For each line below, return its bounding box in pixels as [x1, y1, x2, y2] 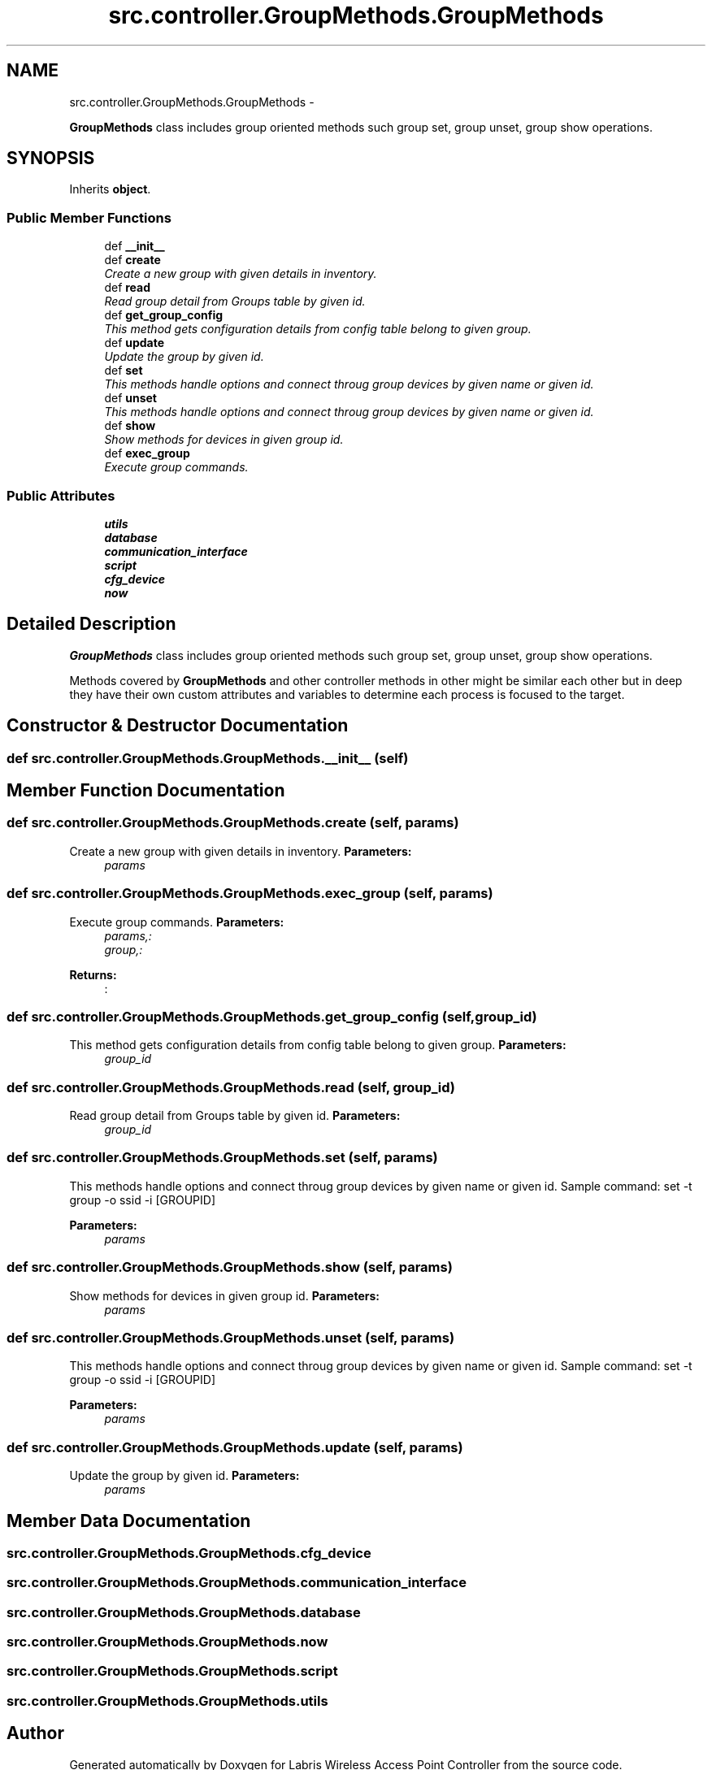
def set [104, 363, 143, 378]
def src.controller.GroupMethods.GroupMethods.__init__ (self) [7, 749, 409, 766]
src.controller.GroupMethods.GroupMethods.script [7, 1663, 338, 1680]
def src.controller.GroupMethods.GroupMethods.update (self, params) [7, 1438, 463, 1455]
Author [7, 1723, 64, 1744]
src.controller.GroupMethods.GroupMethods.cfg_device [7, 1544, 371, 1561]
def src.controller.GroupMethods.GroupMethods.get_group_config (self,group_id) [7, 1008, 537, 1025]
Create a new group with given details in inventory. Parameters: [69, 844, 412, 858]
